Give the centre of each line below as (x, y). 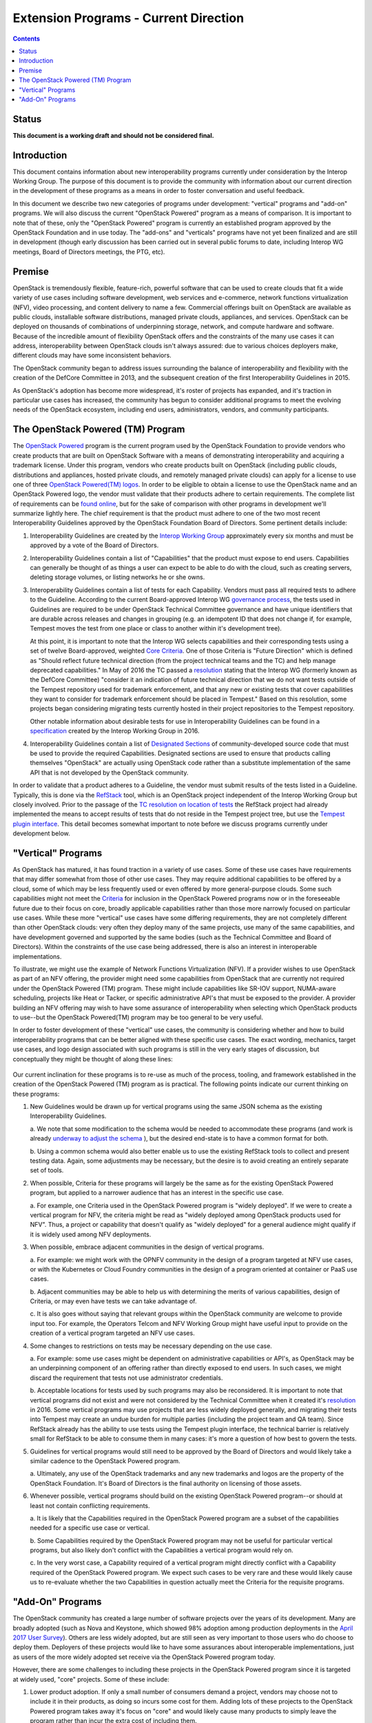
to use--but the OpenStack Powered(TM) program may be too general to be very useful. (138, 1017)
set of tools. (47, 1170)
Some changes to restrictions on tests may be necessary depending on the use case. (151, 1346)
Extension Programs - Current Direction (128, 18)
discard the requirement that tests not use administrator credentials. (126, 1378)
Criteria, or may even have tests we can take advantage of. (113, 1301)
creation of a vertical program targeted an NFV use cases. (113, 1333)
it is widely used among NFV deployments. (91, 1234)
